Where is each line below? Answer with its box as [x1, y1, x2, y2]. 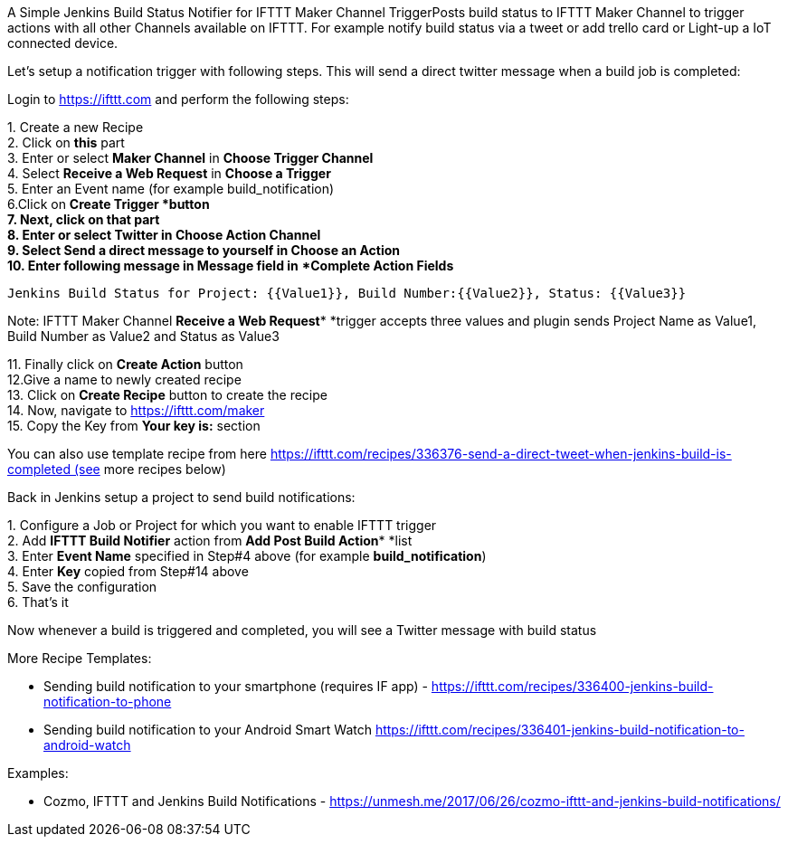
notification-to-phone [43, 694, 172, 709]
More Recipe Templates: [7, 650, 152, 666]
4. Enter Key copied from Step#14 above [7, 564, 249, 579]
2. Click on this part [7, 135, 125, 150]
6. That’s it [7, 594, 69, 610]
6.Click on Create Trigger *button [7, 196, 210, 212]
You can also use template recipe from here [7, 446, 267, 461]
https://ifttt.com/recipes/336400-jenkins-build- [431, 678, 714, 694]
